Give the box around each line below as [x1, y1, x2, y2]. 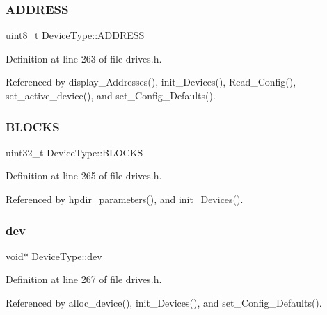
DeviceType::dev [31, 248, 102, 263]
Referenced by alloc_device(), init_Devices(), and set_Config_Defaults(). [6, 296, 322, 309]
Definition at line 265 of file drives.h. [6, 168, 162, 183]
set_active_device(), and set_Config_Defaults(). [6, 88, 216, 102]
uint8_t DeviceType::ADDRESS [6, 28, 145, 42]
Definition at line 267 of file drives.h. [6, 272, 162, 286]
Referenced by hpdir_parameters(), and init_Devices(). [6, 192, 244, 206]
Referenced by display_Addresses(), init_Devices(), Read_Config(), [6, 74, 296, 89]
